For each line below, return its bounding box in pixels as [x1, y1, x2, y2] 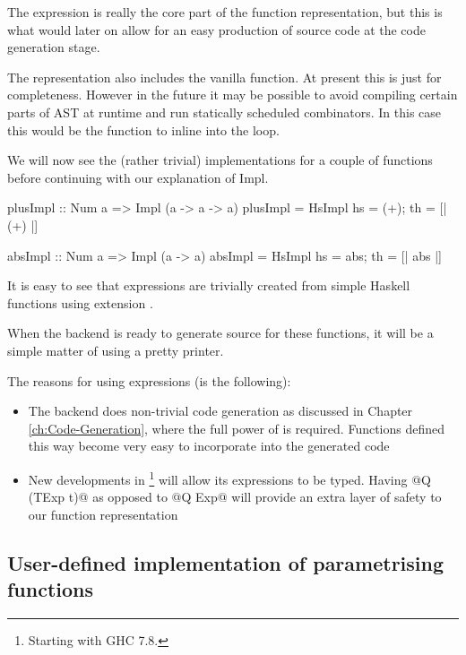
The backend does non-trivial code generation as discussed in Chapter [28, 401, 413, 420]
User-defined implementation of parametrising [7, 548, 444, 576]
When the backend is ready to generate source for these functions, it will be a [7, 323, 434, 342]
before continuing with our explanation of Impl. [7, 168, 269, 186]
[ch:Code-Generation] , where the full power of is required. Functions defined [28, 418, 445, 437]
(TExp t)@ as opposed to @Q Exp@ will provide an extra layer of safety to [28, 487, 442, 506]
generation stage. [7, 38, 100, 56]
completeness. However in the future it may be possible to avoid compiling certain [7, 85, 458, 104]
